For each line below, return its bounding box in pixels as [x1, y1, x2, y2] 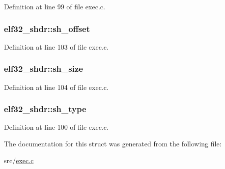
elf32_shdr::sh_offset [4, 22, 90, 34]
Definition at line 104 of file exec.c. [4, 82, 109, 92]
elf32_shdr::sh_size [4, 62, 83, 75]
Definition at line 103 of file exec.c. [4, 41, 109, 52]
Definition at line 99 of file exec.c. [4, 1, 105, 11]
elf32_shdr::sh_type [4, 103, 86, 115]
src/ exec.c [4, 155, 34, 165]
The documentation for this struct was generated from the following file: [4, 139, 222, 149]
